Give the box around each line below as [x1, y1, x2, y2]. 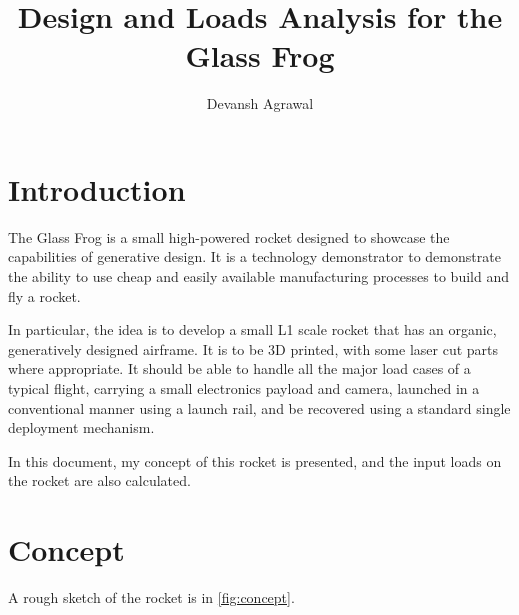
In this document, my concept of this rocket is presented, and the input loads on [8, 450, 502, 471]
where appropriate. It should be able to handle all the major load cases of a [8, 358, 471, 379]
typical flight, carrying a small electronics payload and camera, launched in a [8, 378, 480, 398]
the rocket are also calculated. [8, 470, 191, 491]
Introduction [8, 168, 186, 209]
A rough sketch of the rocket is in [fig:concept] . [8, 587, 295, 608]
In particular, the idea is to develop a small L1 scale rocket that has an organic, [8, 319, 497, 340]
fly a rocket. [8, 285, 81, 306]
